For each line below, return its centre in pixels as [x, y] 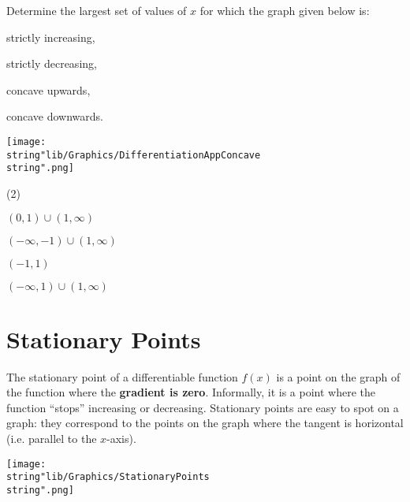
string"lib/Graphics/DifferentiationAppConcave [134, 155]
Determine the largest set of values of [97, 10]
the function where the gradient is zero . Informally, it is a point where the [191, 392]
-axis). [121, 439]
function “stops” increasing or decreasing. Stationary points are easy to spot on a [203, 407]
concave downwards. [55, 116]
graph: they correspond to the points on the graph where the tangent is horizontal [205, 423]
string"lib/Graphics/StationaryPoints [108, 477]
